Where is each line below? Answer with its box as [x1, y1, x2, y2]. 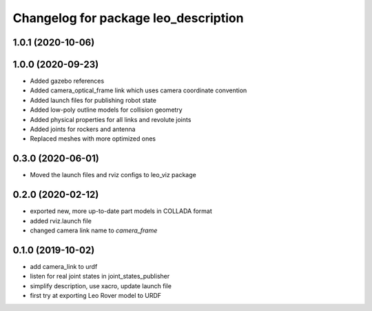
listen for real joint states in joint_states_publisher [30, 272, 170, 281]
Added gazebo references [30, 77, 105, 86]
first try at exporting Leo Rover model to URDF [30, 292, 162, 300]
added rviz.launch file [30, 217, 92, 225]
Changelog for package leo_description [12, 10, 244, 26]
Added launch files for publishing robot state [30, 96, 156, 104]
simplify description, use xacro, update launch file [30, 281, 172, 290]
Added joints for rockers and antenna [30, 125, 136, 134]
